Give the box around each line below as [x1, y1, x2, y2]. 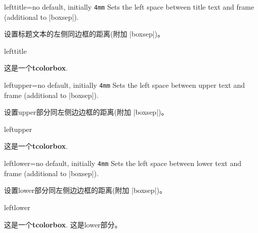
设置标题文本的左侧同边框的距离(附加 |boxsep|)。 [4, 28, 165, 39]
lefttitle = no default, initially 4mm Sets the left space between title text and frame [4, 2, 254, 12]
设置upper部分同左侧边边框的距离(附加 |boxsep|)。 [4, 107, 168, 117]
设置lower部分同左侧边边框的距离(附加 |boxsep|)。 [4, 185, 166, 195]
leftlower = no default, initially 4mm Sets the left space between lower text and [4, 158, 241, 169]
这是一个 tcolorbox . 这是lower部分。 [4, 219, 122, 229]
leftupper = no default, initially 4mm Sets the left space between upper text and [4, 80, 245, 90]
